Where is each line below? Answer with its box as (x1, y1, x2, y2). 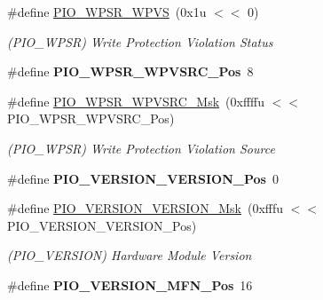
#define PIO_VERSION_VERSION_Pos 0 (7, 169, 279, 187)
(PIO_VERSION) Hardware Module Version (7, 246, 252, 264)
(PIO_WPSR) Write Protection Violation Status (7, 32, 273, 51)
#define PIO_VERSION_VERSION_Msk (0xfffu (7, 199, 284, 217)
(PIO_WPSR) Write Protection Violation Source (7, 138, 275, 157)
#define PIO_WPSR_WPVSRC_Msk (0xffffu (7, 91, 265, 110)
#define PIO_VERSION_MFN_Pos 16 (7, 275, 253, 294)
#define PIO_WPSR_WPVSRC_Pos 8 (7, 62, 254, 81)
